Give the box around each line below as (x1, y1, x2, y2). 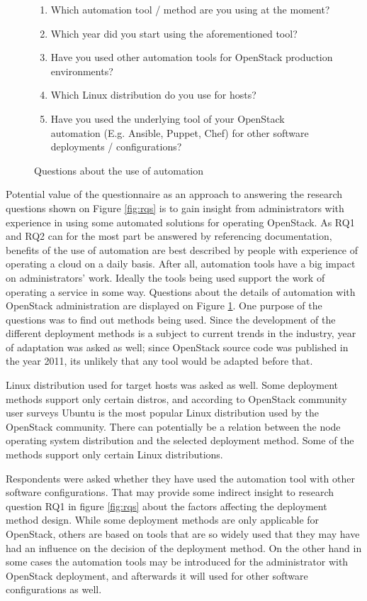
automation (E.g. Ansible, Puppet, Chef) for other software (50, 125, 309, 140)
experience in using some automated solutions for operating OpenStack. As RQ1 (6, 214, 355, 229)
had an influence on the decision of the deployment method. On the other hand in (6, 540, 362, 555)
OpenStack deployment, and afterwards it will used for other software (6, 568, 308, 583)
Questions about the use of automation (34, 162, 204, 177)
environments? (50, 63, 113, 78)
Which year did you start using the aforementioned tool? (50, 26, 298, 40)
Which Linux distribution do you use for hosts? (50, 87, 256, 102)
